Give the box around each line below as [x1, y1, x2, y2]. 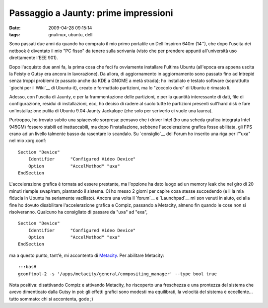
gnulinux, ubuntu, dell [48, 31, 93, 37]
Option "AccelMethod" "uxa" [28, 163, 120, 169]
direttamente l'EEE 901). [9, 55, 58, 61]
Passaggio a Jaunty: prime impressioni [9, 7, 173, 18]
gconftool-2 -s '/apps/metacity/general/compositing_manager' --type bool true [18, 271, 217, 277]
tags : [9, 31, 20, 37]
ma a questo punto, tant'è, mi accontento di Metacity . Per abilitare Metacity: [9, 252, 164, 258]
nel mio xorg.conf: [9, 138, 47, 144]
